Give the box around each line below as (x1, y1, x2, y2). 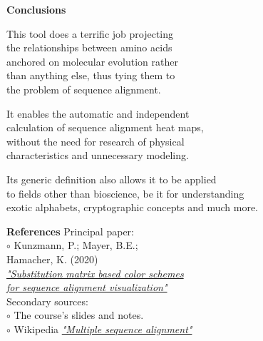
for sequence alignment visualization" (6, 280, 167, 295)
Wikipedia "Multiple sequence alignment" (14, 321, 192, 336)
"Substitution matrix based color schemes (6, 265, 184, 280)
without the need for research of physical (6, 133, 185, 148)
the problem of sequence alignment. (6, 81, 161, 96)
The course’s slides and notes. (14, 307, 144, 322)
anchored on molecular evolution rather (6, 54, 178, 68)
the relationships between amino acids (6, 40, 172, 55)
